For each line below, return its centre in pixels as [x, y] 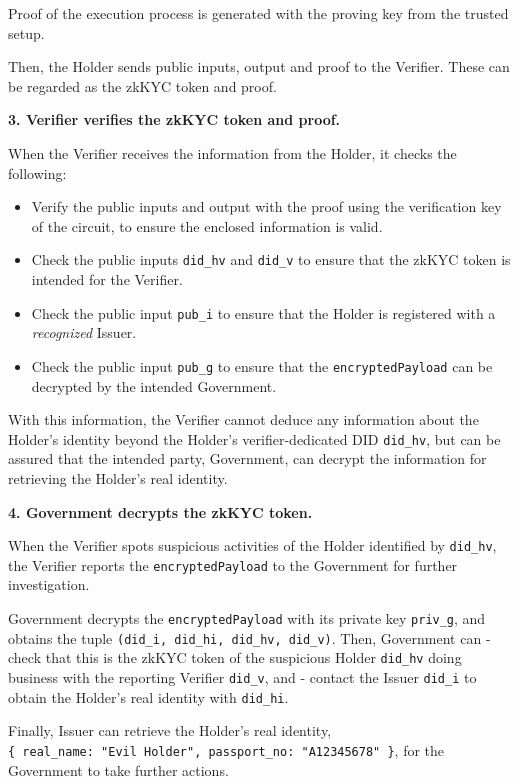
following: [37, 172]
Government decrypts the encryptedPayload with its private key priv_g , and [247, 618]
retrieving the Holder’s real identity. [118, 477]
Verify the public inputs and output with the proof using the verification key [266, 206]
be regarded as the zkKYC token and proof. [142, 85]
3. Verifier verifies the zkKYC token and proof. [174, 119]
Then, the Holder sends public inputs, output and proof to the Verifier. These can [259, 66]
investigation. [49, 584]
